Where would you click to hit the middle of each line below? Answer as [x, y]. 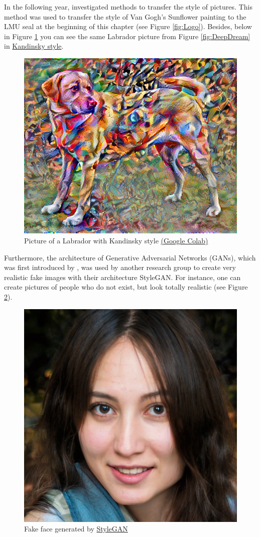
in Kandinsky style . [34, 46]
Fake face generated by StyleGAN [76, 529]
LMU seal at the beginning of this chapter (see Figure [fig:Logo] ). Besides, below [128, 26]
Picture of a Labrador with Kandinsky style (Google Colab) [116, 241]
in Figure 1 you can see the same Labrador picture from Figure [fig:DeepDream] [127, 36]
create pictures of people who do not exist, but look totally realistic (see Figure [126, 287]
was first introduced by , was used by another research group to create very [120, 267]
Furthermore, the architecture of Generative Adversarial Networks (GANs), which [130, 257]
